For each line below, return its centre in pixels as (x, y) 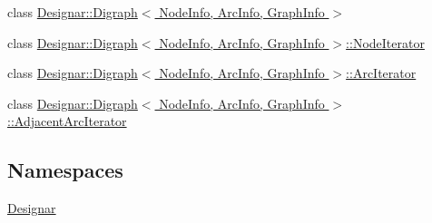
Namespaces (65, 170)
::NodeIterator (385, 42)
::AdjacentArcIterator (67, 121)
